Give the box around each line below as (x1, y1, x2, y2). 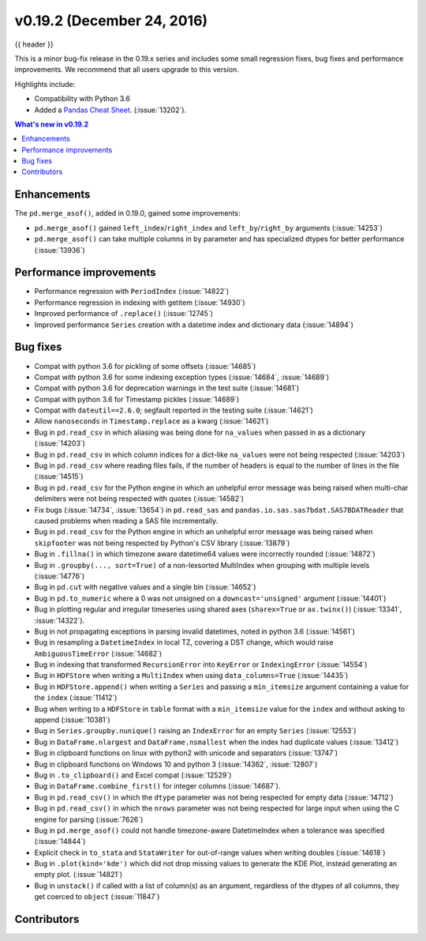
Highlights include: (14, 79, 76, 88)
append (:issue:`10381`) (34, 715, 110, 725)
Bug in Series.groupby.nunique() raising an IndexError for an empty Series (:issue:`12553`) (34, 726, 357, 736)
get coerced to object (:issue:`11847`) (34, 892, 160, 901)
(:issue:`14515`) (34, 472, 84, 481)
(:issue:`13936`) (34, 245, 86, 254)
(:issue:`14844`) (34, 837, 86, 846)
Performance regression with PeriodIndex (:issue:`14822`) (34, 287, 230, 296)
